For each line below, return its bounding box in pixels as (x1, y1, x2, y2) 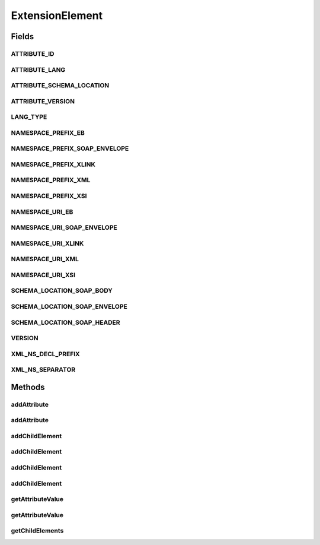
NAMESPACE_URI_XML (11, 255, 79, 264)
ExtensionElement (11, 9, 103, 22)
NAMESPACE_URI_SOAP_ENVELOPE (11, 223, 118, 232)
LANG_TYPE (11, 113, 47, 121)
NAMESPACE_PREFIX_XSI (11, 192, 87, 200)
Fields (11, 31, 34, 42)
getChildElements (11, 527, 64, 535)
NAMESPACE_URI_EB (11, 208, 73, 216)
